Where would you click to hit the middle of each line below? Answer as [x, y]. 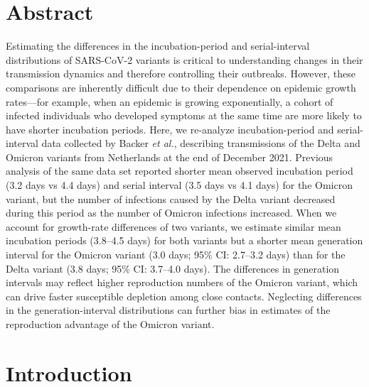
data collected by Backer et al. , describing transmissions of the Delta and [201, 143]
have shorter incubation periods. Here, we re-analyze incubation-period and [170, 129]
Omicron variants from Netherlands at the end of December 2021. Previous [170, 157]
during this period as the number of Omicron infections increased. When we [171, 213]
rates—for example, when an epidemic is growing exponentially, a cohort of [170, 101]
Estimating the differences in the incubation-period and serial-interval [158, 46]
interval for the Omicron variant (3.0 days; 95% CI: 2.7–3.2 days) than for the [176, 255]
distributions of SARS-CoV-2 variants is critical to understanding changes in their [184, 59]
